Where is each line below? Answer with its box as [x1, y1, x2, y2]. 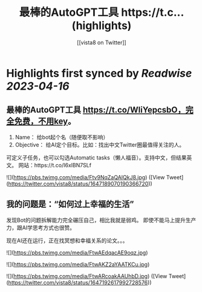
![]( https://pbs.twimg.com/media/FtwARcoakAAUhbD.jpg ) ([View [6, 272, 168, 279]
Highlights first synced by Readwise [6, 66, 192, 80]
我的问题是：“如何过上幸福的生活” [6, 199, 134, 210]
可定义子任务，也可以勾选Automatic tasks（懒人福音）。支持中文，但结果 [6, 154, 187, 161]
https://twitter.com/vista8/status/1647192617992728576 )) [8, 279, 152, 286]
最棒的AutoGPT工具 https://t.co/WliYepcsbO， [6, 105, 186, 115]
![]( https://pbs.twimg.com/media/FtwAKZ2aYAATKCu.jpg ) [6, 260, 150, 268]
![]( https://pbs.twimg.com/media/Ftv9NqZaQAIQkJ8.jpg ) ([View [6, 173, 165, 181]
